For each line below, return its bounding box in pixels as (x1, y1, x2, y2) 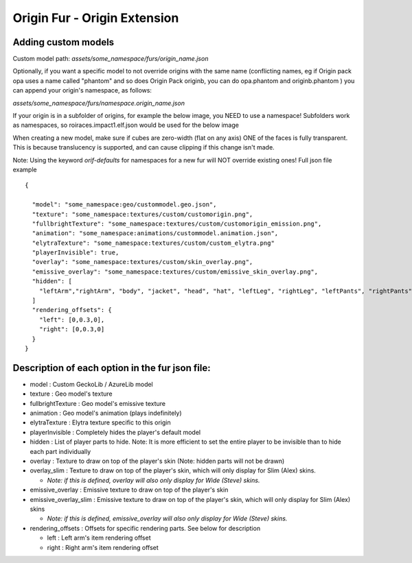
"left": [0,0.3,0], (38, 315, 105, 324)
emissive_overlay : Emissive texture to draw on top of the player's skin (30, 486, 229, 494)
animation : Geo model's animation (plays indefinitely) (30, 409, 182, 418)
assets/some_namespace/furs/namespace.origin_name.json (12, 99, 185, 107)
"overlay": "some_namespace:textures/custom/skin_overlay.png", (32, 258, 253, 266)
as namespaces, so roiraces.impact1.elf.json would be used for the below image (12, 121, 240, 130)
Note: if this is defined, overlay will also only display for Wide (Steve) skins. (47, 476, 260, 484)
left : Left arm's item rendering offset (47, 534, 151, 542)
